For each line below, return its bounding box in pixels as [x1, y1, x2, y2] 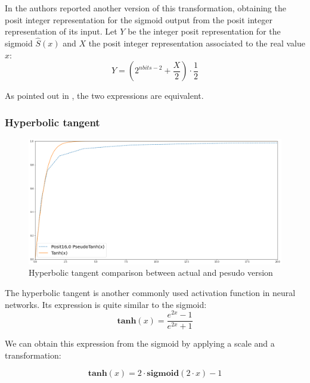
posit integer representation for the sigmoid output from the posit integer [5, 13, 272, 26]
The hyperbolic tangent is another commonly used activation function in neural [5, 286, 296, 298]
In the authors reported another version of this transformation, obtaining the [5, 2, 286, 14]
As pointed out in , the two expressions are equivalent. [5, 89, 204, 102]
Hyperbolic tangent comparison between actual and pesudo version [29, 266, 273, 279]
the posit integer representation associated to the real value [88, 37, 305, 49]
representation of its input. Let [5, 25, 117, 38]
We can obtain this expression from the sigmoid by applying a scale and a [5, 337, 275, 350]
